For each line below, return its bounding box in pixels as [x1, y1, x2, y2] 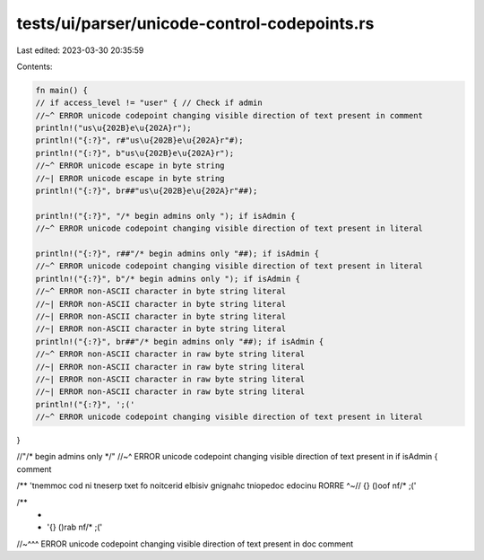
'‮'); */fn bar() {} [47, 521, 103, 533]
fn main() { [35, 85, 89, 95]
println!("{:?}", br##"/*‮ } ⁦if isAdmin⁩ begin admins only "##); [35, 337, 329, 346]
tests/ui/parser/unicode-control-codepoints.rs [16, 13, 375, 33]
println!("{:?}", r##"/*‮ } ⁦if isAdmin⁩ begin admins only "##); [35, 249, 324, 258]
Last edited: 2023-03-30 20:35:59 [16, 45, 144, 56]
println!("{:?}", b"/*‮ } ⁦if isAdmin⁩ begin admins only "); [35, 274, 306, 284]
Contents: [16, 61, 53, 72]
